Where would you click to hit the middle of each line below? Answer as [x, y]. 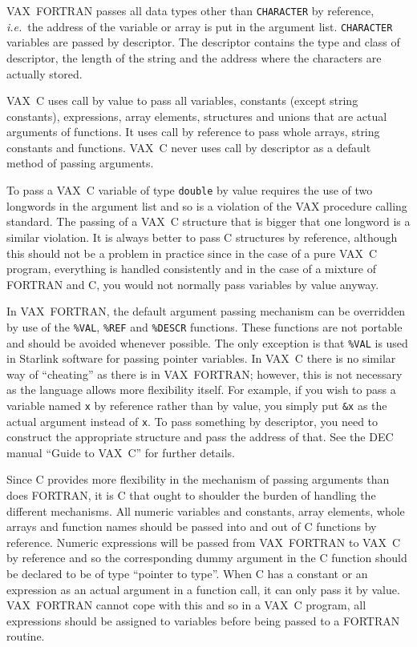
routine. [26, 636]
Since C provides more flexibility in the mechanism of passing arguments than [198, 479]
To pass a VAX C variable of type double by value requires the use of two [190, 190]
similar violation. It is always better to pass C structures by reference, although [202, 237]
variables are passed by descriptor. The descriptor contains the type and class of [203, 42]
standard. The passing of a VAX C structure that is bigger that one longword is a [208, 221]
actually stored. [45, 73]
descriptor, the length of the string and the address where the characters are [194, 57]
